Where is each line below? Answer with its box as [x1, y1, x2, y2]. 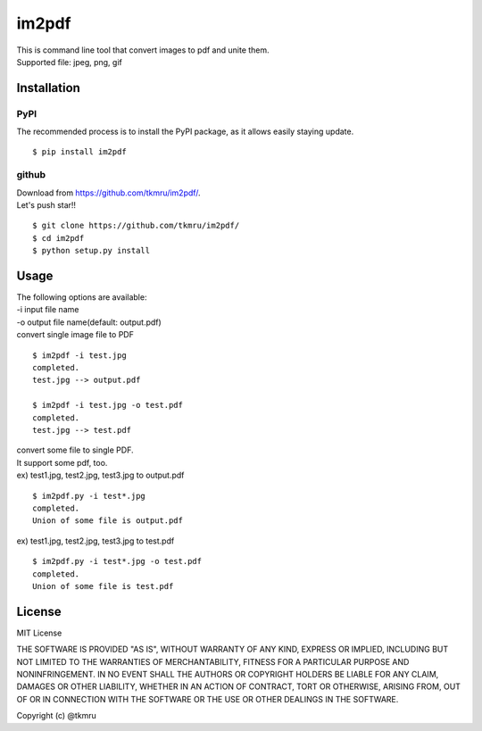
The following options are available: [16, 292, 147, 303]
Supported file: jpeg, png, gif [16, 56, 122, 67]
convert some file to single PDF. [16, 444, 134, 455]
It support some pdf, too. [16, 457, 108, 468]
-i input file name [16, 304, 79, 315]
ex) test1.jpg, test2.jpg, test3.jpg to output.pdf [16, 469, 185, 481]
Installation [16, 80, 80, 96]
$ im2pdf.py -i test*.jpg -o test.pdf [32, 556, 203, 567]
